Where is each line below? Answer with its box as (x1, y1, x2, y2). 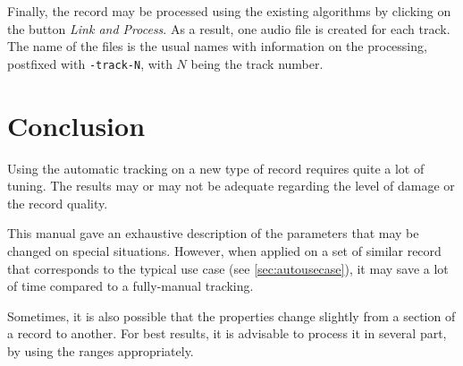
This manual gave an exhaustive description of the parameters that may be (7, 224, 419, 243)
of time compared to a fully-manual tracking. (7, 277, 254, 295)
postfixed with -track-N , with (7, 54, 173, 72)
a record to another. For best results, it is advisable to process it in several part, (7, 324, 447, 343)
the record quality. (7, 193, 108, 212)
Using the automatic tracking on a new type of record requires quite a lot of (7, 158, 425, 177)
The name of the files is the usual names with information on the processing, (7, 37, 427, 55)
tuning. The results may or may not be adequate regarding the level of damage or (7, 176, 455, 195)
